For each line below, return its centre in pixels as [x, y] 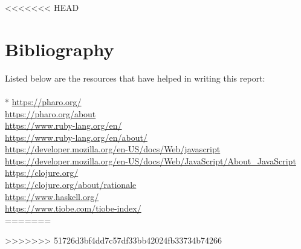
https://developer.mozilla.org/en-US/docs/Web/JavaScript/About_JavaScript [150, 160]
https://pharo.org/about [50, 113]
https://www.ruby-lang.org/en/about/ [76, 137]
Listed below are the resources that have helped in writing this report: [135, 78]
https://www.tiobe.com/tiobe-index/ [73, 208]
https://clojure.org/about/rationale [71, 185]
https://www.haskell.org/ [52, 196]
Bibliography [60, 49]
